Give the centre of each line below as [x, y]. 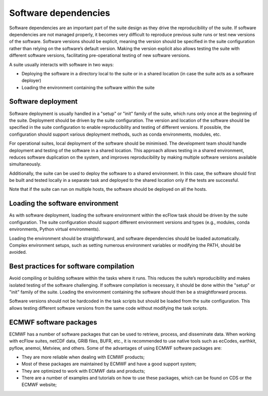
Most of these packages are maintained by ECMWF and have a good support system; [109, 364]
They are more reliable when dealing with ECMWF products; [83, 357]
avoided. [18, 252]
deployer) [32, 81]
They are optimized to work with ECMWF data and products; [83, 371]
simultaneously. [25, 164]
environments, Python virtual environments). [55, 229]
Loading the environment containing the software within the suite [88, 87]
